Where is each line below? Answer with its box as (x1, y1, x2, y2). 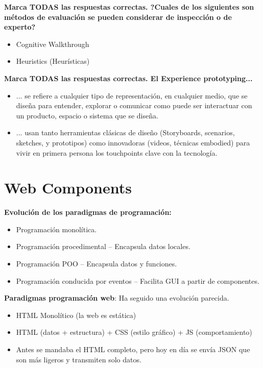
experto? (4, 21, 36, 32)
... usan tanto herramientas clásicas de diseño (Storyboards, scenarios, (16, 127, 235, 138)
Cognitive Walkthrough (16, 38, 89, 49)
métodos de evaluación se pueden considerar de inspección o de (4, 11, 232, 22)
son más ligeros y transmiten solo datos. (16, 354, 141, 364)
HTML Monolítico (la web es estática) (16, 309, 136, 320)
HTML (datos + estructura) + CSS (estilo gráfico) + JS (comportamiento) (16, 327, 252, 337)
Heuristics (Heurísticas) (16, 56, 90, 66)
